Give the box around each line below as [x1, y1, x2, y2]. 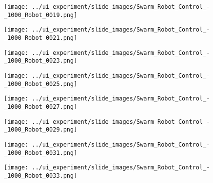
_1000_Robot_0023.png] [4, 57, 77, 65]
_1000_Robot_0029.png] [4, 126, 77, 133]
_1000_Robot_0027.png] [4, 103, 77, 110]
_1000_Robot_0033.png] [4, 172, 77, 179]
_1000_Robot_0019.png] [4, 11, 77, 18]
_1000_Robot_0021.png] [4, 34, 77, 41]
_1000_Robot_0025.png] [4, 80, 77, 87]
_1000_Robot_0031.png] [4, 149, 77, 156]
